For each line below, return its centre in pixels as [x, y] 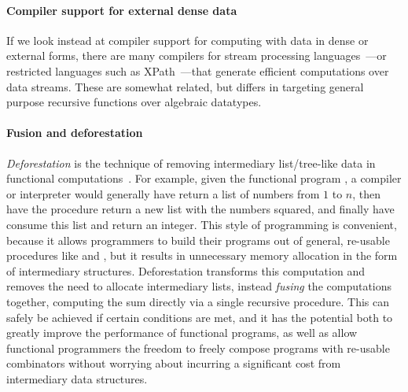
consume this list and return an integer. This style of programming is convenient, [202, 224]
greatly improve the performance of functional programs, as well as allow [182, 333]
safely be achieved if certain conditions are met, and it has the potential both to [200, 317]
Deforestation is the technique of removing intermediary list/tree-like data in [191, 163]
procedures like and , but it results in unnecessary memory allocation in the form [202, 255]
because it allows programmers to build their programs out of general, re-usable [198, 240]
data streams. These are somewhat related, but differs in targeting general [185, 86]
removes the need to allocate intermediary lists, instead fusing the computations [199, 286]
